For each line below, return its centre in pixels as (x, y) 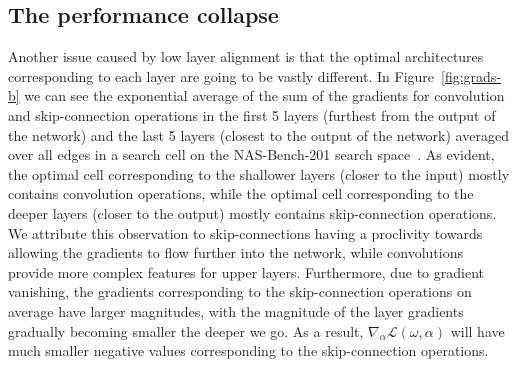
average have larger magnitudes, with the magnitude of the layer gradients (236, 310)
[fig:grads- (471, 75)
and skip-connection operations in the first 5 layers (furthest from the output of (252, 114)
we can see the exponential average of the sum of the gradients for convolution (264, 95)
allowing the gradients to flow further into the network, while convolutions (235, 252)
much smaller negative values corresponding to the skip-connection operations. (248, 350)
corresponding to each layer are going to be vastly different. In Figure (221, 75)
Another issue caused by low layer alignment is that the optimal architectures (246, 56)
